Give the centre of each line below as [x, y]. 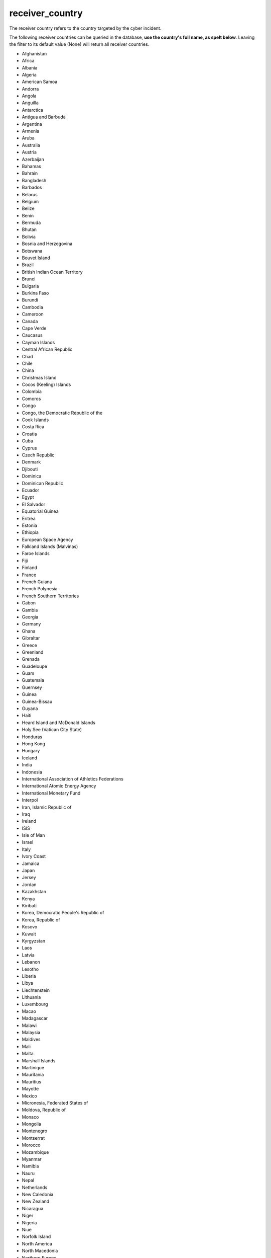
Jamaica [31, 863]
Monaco [30, 1117]
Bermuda [31, 223]
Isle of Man [33, 835]
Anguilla [30, 103]
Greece [29, 645]
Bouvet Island [36, 258]
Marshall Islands [39, 1060]
